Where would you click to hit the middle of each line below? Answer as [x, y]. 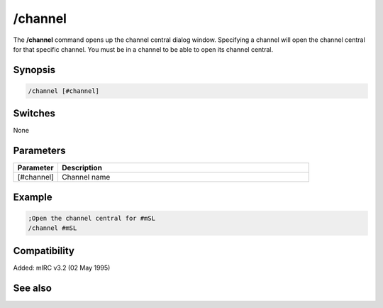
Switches [34, 114]
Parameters [39, 151]
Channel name [86, 177]
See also [33, 288]
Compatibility [44, 251]
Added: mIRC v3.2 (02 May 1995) [62, 268]
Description [82, 168]
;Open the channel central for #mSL [92, 218]
